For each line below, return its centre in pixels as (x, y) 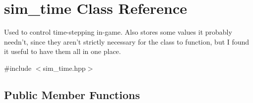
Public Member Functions (72, 94)
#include (18, 68)
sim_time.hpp (64, 68)
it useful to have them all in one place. (63, 51)
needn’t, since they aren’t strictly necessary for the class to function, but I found (127, 41)
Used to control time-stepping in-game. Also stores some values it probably (118, 32)
